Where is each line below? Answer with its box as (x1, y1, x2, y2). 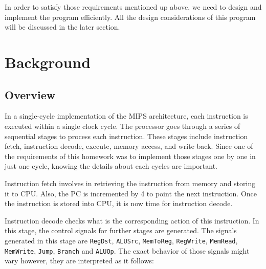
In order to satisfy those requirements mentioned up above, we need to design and (5, 2, 262, 12)
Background (5, 51, 91, 72)
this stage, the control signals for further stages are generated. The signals (5, 225, 237, 236)
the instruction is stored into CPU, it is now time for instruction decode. (5, 198, 233, 209)
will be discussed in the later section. (5, 21, 120, 32)
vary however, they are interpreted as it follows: (5, 255, 154, 266)
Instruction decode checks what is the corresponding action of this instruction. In (5, 215, 259, 226)
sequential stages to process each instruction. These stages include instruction (5, 130, 248, 141)
